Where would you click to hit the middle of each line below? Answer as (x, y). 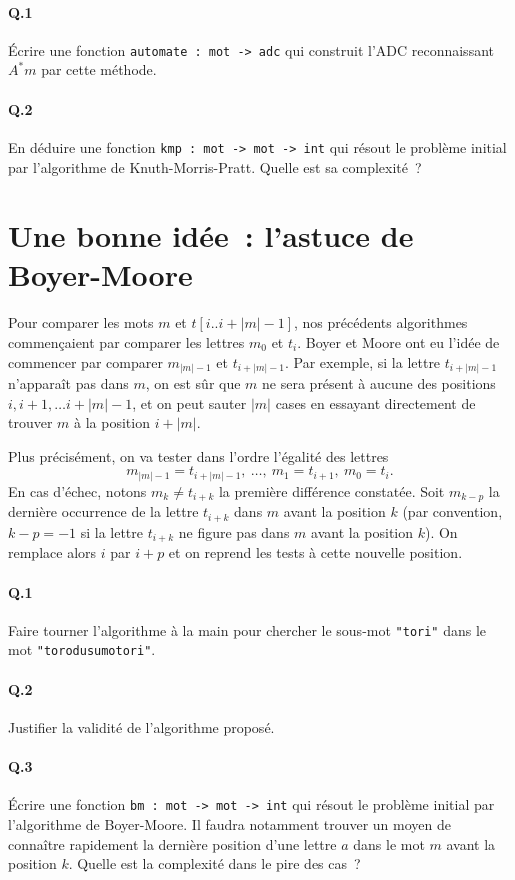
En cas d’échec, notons (77, 491)
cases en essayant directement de (375, 402)
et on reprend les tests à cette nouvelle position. (315, 552)
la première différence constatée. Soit (331, 491)
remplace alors (52, 552)
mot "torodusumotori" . (82, 649)
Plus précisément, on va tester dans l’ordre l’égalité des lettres (198, 455)
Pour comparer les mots (81, 322)
